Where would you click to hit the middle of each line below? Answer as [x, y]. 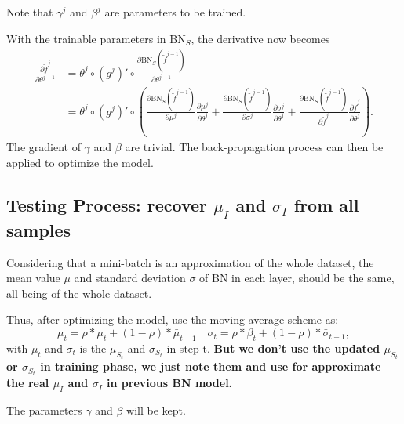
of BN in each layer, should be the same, [297, 278]
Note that [30, 12]
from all [326, 204]
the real [28, 383]
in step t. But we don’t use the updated [273, 348]
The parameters [44, 410]
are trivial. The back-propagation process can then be [254, 147]
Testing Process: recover [107, 204]
